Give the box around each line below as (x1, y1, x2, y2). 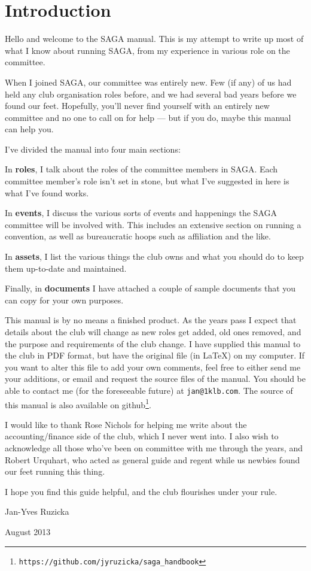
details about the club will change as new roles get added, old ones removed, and (5, 326, 301, 338)
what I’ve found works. (5, 186, 89, 199)
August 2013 (5, 526, 51, 538)
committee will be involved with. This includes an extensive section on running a (5, 218, 301, 230)
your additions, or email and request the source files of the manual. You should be (5, 372, 306, 385)
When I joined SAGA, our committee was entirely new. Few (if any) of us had (5, 75, 292, 88)
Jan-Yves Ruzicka (5, 505, 69, 518)
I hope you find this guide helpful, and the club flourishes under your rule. (5, 485, 278, 497)
